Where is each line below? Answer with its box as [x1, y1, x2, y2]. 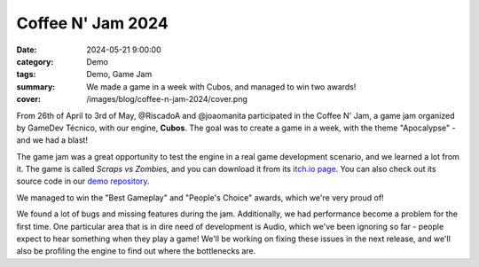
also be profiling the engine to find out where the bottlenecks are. [16, 246, 256, 256]
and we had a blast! [16, 135, 89, 145]
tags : [16, 69, 36, 80]
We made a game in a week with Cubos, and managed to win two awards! [86, 81, 357, 92]
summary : [16, 81, 56, 92]
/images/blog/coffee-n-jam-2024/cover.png [86, 94, 248, 105]
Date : [16, 44, 37, 55]
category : [16, 56, 54, 67]
